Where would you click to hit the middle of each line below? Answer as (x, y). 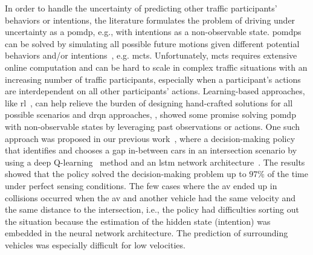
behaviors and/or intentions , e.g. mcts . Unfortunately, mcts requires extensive (151, 55)
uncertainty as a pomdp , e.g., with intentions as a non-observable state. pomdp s (153, 32)
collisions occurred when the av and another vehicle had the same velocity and (150, 197)
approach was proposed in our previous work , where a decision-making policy (150, 138)
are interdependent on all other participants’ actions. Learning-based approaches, (155, 91)
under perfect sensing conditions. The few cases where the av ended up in (141, 185)
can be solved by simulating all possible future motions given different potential (152, 43)
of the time (288, 174)
